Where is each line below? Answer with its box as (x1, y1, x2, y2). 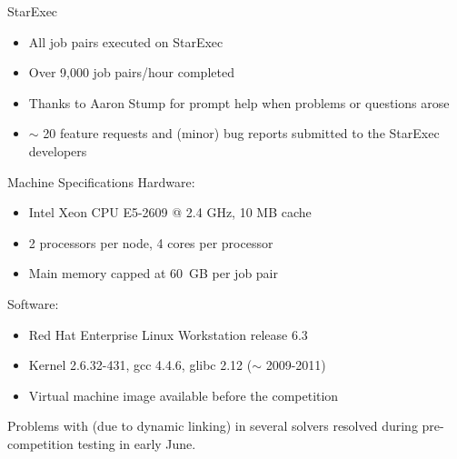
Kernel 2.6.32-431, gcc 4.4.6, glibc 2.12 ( (28, 355, 253, 374)
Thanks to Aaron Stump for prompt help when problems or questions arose (28, 93, 450, 112)
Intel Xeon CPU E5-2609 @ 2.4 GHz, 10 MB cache (28, 203, 312, 222)
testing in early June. (77, 434, 196, 453)
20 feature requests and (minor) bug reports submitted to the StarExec (43, 124, 440, 143)
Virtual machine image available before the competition (28, 385, 339, 404)
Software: (7, 294, 59, 313)
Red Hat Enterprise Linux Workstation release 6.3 (28, 324, 308, 344)
